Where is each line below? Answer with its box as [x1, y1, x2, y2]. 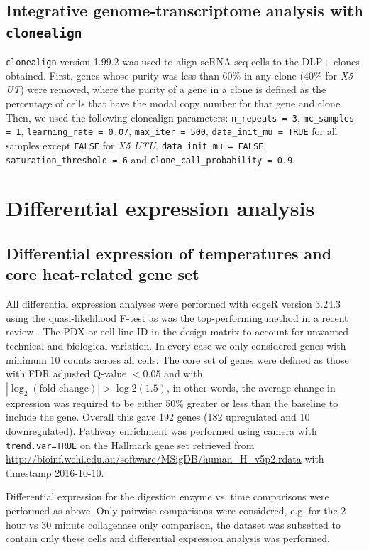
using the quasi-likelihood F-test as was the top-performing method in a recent [6, 310, 348, 325]
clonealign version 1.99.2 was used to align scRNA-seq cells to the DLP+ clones [6, 54, 360, 69]
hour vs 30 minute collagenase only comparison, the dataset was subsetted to [6, 517, 341, 532]
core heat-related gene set [6, 263, 199, 285]
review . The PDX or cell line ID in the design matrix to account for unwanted [6, 324, 349, 339]
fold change [39, 383, 89, 394]
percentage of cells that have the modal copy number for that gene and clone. [6, 96, 343, 111]
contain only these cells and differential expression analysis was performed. [6, 531, 330, 546]
